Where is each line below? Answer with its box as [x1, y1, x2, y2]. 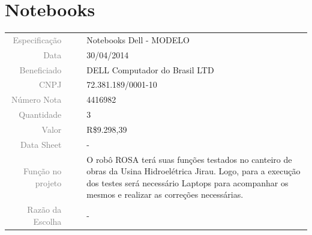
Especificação [13, 33, 62, 46]
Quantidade [19, 108, 62, 121]
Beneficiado [19, 63, 62, 76]
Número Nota [11, 93, 62, 106]
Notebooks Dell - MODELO [86, 33, 190, 46]
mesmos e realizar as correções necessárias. [86, 188, 244, 201]
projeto [35, 176, 62, 189]
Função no [23, 165, 62, 177]
